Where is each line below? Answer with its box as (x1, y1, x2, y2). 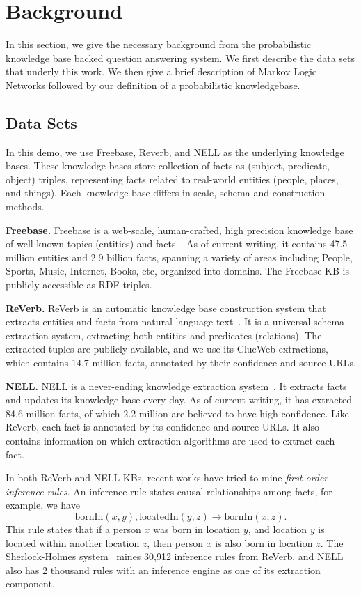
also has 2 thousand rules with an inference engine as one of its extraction (6, 562, 321, 577)
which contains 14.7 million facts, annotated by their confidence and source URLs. (6, 355, 356, 370)
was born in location (153, 521, 241, 536)
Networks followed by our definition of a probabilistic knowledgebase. (6, 77, 300, 92)
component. (6, 576, 55, 591)
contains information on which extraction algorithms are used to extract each (6, 433, 335, 447)
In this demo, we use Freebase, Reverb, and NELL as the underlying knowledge (6, 144, 344, 159)
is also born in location (215, 535, 313, 550)
